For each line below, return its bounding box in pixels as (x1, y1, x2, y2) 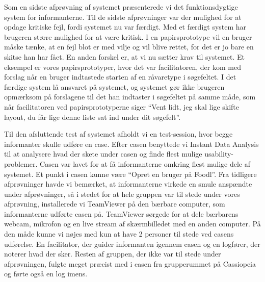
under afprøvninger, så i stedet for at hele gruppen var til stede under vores (4, 188, 240, 199)
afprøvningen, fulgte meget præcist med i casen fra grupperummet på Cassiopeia (4, 258, 256, 269)
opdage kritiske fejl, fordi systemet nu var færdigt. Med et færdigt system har (4, 21, 247, 32)
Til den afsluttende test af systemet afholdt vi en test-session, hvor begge (4, 129, 233, 139)
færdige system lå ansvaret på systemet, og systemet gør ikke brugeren (4, 81, 225, 92)
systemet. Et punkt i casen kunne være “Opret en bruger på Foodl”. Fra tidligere (4, 168, 257, 179)
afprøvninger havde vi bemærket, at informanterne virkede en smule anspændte (4, 178, 252, 189)
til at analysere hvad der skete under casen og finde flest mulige (4, 148, 202, 159)
